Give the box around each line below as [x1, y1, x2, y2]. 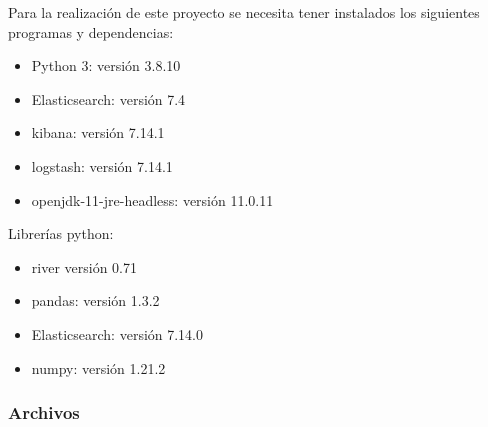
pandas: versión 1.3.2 [31, 290, 160, 311]
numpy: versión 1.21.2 [31, 357, 166, 378]
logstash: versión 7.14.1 [31, 155, 173, 176]
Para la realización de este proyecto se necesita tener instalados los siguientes [8, 2, 480, 22]
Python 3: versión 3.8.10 [31, 55, 181, 76]
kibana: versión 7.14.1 [31, 122, 165, 143]
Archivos [8, 400, 80, 425]
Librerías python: [8, 223, 114, 244]
